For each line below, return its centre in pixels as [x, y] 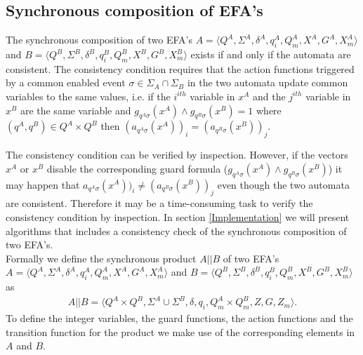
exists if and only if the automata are [271, 54]
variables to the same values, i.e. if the [88, 96]
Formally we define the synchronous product [101, 258]
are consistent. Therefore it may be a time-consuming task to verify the [159, 203]
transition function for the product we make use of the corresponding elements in [180, 331]
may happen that [43, 184]
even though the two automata [283, 184]
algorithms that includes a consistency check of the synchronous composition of [176, 230]
